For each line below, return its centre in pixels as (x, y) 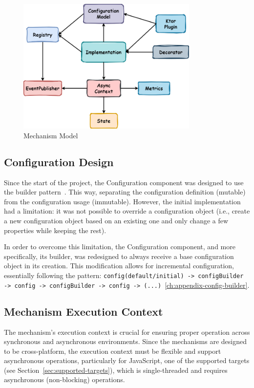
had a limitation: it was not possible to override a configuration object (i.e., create (127, 211)
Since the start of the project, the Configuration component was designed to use (124, 182)
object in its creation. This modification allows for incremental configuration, (119, 266)
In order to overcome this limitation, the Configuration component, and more (120, 247)
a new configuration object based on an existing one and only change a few (116, 221)
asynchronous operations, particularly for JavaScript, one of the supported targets (127, 360)
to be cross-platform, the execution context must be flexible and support (113, 351)
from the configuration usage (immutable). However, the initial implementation (122, 201)
